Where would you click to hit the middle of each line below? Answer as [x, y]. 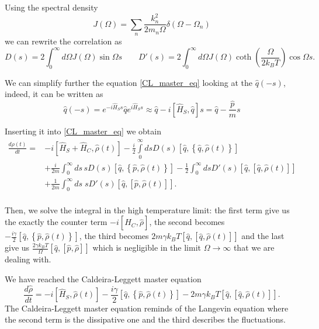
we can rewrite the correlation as [63, 41]
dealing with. [28, 259]
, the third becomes [114, 236]
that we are [254, 247]
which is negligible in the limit [147, 247]
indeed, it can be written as [54, 94]
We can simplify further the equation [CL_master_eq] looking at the [129, 82]
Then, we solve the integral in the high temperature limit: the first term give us [147, 209]
